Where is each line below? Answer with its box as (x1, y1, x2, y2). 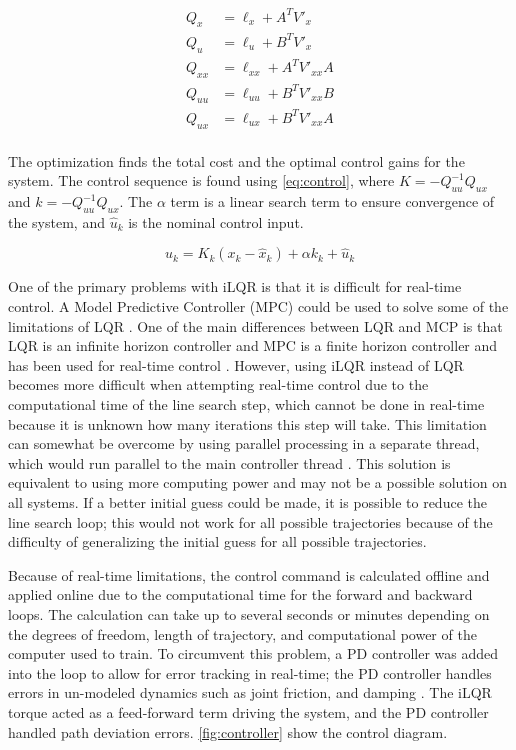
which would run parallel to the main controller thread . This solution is (8, 452, 451, 473)
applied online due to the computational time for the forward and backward (8, 584, 473, 605)
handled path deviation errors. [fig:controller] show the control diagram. (8, 721, 448, 742)
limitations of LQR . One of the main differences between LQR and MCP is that (8, 315, 503, 336)
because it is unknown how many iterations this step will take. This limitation (8, 413, 487, 434)
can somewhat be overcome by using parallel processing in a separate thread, (8, 433, 480, 454)
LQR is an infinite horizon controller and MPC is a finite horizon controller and (8, 335, 498, 356)
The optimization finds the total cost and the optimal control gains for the (8, 150, 465, 171)
